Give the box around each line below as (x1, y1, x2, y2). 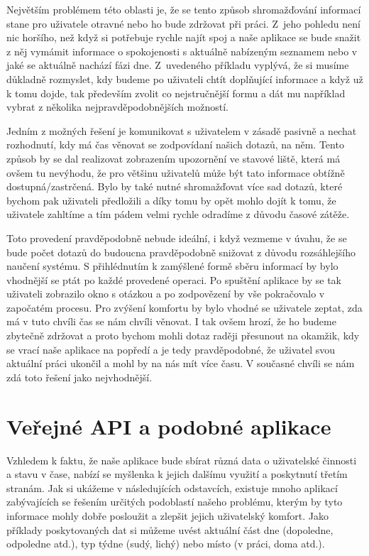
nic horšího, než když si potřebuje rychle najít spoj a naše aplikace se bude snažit (6, 30, 361, 45)
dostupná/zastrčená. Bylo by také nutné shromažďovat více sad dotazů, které (6, 179, 343, 194)
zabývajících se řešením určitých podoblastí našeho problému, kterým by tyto (6, 494, 343, 509)
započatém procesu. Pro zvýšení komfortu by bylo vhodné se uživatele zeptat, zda (6, 300, 363, 315)
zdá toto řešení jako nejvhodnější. (6, 369, 153, 384)
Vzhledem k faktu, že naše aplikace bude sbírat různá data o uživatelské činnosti (6, 452, 357, 467)
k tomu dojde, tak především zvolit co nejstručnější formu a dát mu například (6, 85, 346, 100)
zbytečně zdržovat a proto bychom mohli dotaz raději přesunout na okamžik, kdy (6, 328, 360, 343)
